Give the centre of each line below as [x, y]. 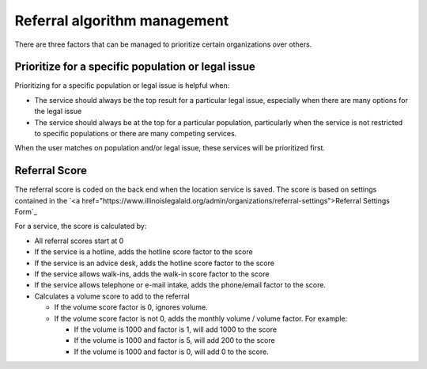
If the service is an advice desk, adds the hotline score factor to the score [154, 263]
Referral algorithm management [122, 21]
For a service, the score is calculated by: [81, 226]
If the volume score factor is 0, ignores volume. [131, 307]
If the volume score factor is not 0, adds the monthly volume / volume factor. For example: [201, 318]
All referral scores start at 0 [79, 241]
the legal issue [58, 112]
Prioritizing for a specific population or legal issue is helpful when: [122, 86]
